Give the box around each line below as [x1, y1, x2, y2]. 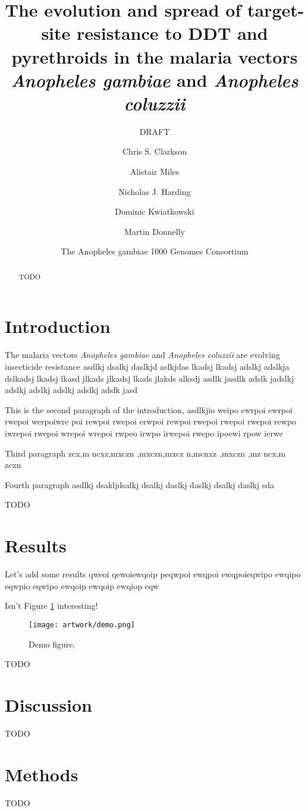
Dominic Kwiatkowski [115, 205, 194, 218]
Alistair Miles [130, 165, 180, 178]
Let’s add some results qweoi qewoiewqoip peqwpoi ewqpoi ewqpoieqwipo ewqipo [5, 568, 301, 580]
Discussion [5, 692, 92, 716]
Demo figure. [29, 637, 76, 650]
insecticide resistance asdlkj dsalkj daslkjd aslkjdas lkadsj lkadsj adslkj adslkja [5, 360, 290, 373]
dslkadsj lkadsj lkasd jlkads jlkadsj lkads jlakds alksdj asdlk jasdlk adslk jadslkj [5, 372, 294, 384]
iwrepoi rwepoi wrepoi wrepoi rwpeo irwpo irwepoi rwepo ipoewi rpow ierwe [5, 426, 283, 439]
